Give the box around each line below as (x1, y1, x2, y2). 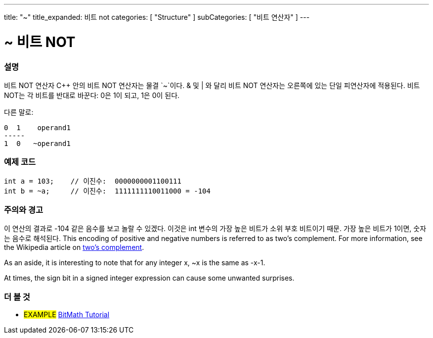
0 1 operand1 (4, 123, 71, 132)
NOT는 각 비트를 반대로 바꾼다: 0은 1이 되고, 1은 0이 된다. (4, 91, 180, 99)
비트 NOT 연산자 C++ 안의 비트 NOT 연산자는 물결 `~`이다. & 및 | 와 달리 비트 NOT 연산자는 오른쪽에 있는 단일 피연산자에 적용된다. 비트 (4, 81, 420, 90)
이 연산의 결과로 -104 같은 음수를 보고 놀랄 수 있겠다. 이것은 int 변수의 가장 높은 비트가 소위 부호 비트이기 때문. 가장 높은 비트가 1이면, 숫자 (4, 224, 427, 233)
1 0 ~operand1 (4, 139, 71, 147)
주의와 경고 (4, 205, 43, 215)
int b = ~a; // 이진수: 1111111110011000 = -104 (4, 187, 211, 195)
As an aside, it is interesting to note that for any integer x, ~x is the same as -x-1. (4, 258, 265, 267)
